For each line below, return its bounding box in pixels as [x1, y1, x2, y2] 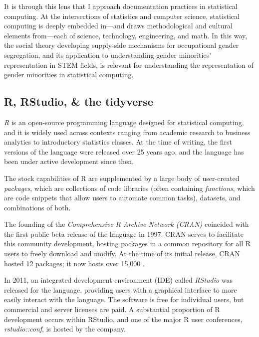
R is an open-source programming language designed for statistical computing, [4, 117, 244, 127]
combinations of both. [4, 202, 71, 212]
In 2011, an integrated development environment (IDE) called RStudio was [4, 275, 233, 285]
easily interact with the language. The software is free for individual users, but [4, 294, 244, 305]
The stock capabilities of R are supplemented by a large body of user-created [4, 172, 240, 183]
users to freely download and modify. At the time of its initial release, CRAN [4, 248, 240, 259]
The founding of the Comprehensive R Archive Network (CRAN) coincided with [4, 219, 249, 229]
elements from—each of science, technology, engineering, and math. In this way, [4, 30, 248, 40]
